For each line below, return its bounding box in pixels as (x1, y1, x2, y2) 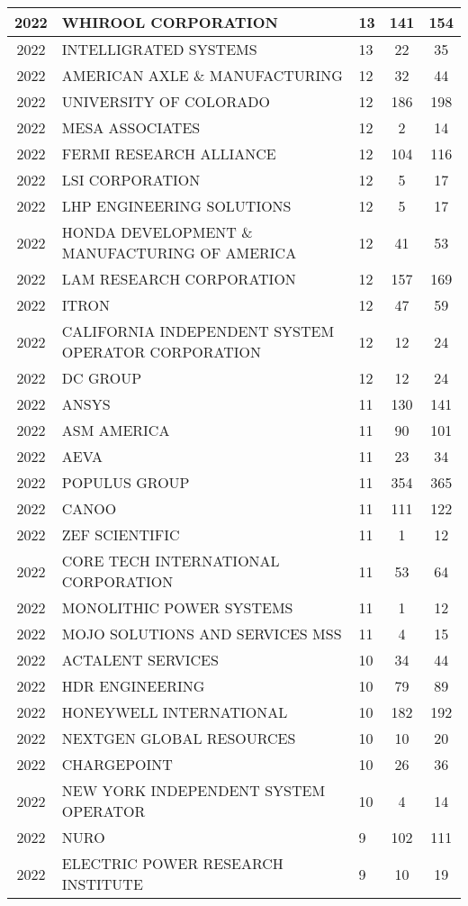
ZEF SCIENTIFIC (61, 524, 180, 545)
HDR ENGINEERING (61, 675, 205, 696)
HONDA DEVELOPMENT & (61, 222, 253, 242)
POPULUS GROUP (61, 472, 190, 493)
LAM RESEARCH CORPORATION (61, 268, 296, 289)
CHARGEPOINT (61, 754, 173, 775)
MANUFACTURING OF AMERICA (61, 242, 297, 263)
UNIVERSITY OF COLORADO (61, 91, 270, 112)
